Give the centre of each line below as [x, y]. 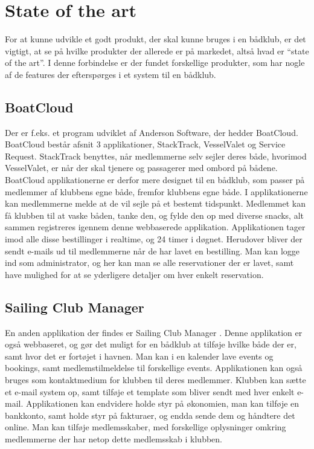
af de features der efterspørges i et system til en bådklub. [111, 74]
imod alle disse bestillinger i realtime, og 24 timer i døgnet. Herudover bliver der [154, 239]
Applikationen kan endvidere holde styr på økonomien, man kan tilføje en [162, 403]
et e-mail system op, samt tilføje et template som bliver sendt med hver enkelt [150, 391]
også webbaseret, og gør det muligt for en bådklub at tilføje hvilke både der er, [151, 344]
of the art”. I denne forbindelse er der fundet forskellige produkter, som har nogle [155, 63]
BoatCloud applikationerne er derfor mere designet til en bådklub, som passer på [155, 180]
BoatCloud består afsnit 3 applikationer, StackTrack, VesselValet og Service [145, 144]
